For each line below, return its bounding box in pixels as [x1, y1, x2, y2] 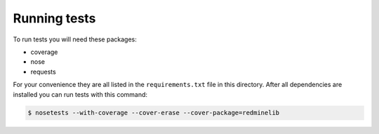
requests [30, 67, 56, 76]
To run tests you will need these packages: [13, 35, 137, 43]
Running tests [13, 11, 96, 26]
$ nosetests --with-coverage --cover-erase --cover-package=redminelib [27, 109, 280, 117]
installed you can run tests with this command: [13, 90, 147, 98]
